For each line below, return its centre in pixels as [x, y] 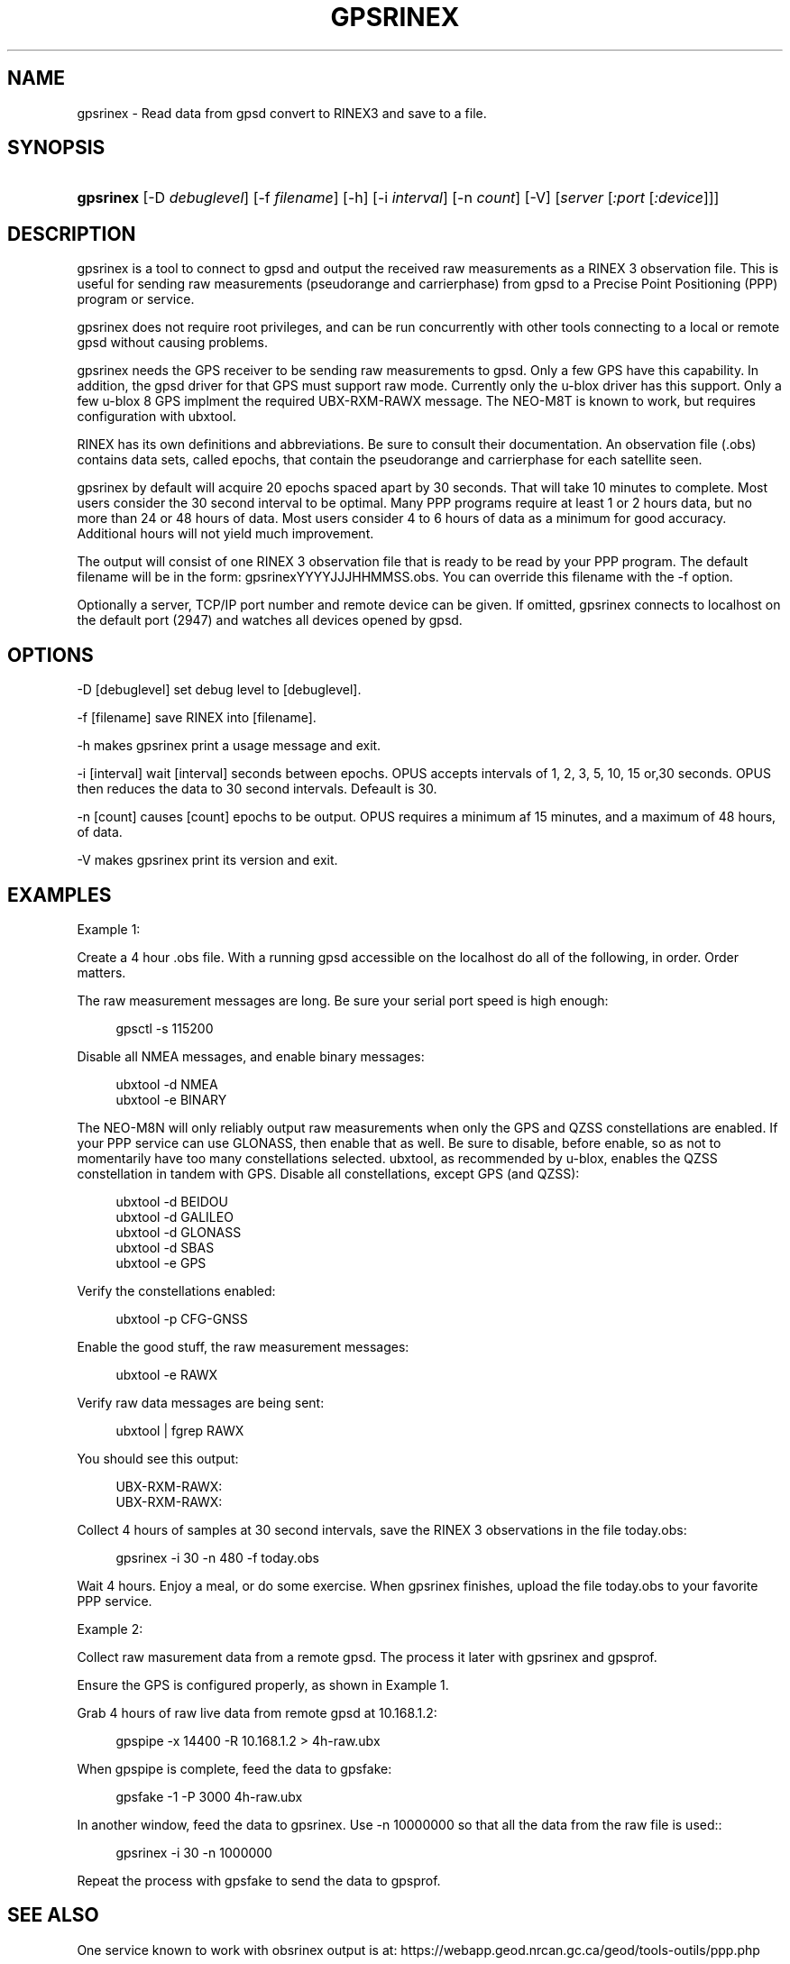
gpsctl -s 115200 [165, 1028]
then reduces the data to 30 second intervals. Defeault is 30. [257, 789]
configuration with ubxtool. [156, 417]
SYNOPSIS [56, 148]
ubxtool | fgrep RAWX [180, 1430]
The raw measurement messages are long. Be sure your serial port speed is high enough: [343, 1000]
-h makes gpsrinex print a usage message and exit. [229, 746]
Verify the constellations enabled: [176, 1290]
